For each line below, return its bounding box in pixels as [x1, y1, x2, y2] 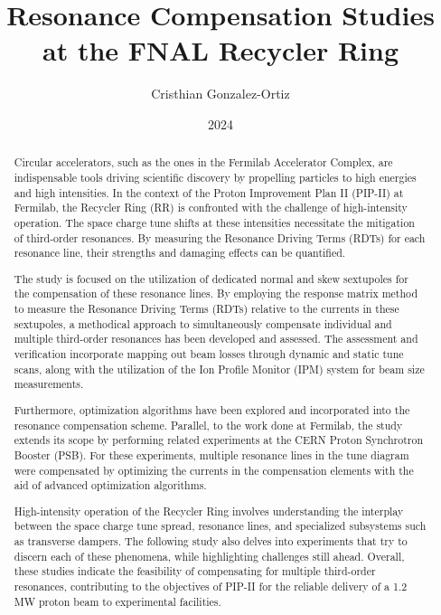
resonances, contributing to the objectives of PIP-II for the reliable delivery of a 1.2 [14, 579, 408, 594]
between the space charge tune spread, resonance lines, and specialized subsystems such [14, 518, 427, 534]
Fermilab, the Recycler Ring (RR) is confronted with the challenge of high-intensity [14, 200, 408, 215]
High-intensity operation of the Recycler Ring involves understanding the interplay [14, 503, 404, 518]
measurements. [14, 376, 84, 392]
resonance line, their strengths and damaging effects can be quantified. [14, 245, 346, 260]
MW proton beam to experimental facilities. [14, 593, 221, 609]
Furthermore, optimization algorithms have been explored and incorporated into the [14, 402, 410, 417]
